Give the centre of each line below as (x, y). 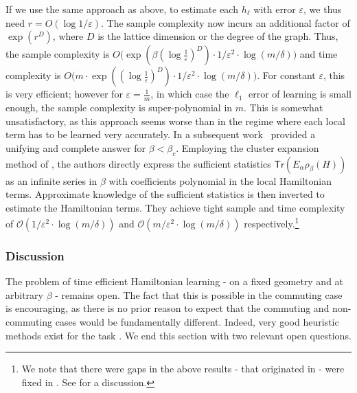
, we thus (323, 9)
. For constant (286, 75)
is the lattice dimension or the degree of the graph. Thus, (218, 36)
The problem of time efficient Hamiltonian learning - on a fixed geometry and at (175, 281)
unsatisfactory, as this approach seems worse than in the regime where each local (175, 121)
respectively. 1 (272, 223)
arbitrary (24, 294)
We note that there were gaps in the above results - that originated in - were (183, 369)
